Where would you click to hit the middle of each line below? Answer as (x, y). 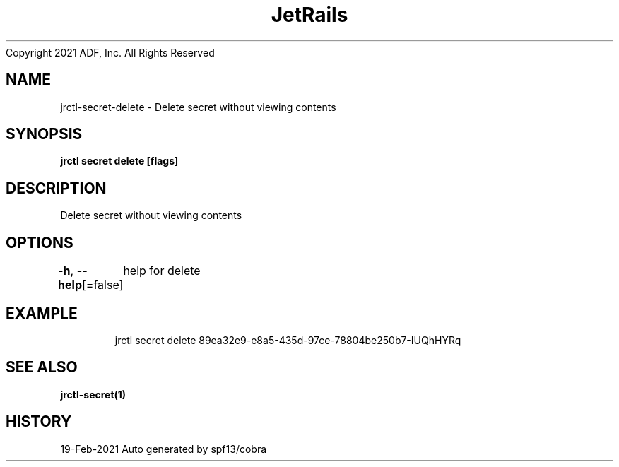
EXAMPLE (42, 313)
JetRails (309, 15)
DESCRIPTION (56, 188)
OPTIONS (40, 242)
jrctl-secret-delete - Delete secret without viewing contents (198, 107)
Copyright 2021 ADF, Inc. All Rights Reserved (110, 52)
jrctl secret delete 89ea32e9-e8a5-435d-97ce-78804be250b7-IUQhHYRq (288, 340)
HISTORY (39, 422)
